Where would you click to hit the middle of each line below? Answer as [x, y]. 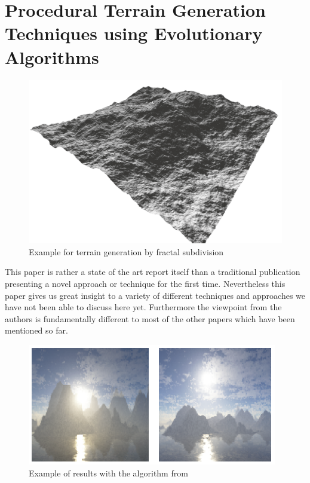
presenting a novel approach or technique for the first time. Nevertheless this [145, 283]
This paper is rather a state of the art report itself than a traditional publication [153, 272]
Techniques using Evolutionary [134, 33]
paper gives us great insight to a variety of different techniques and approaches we [155, 295]
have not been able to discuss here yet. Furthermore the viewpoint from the [143, 307]
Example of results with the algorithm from [108, 473]
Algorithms [52, 56]
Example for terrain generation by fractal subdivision [126, 251]
